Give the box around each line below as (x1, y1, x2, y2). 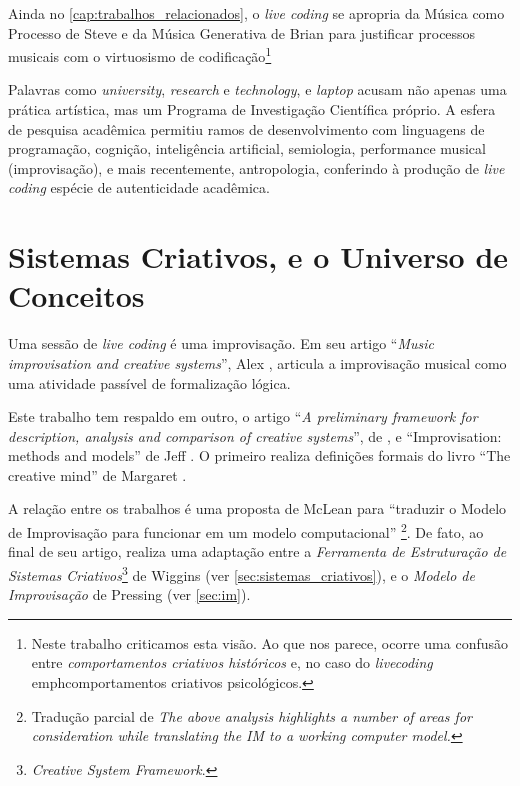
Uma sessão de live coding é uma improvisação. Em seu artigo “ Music (8, 333, 434, 354)
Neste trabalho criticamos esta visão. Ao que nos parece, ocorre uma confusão (31, 632, 509, 653)
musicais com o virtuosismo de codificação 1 (8, 43, 272, 66)
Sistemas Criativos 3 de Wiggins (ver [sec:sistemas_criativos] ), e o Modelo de (8, 561, 475, 585)
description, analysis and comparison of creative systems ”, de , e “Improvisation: (8, 425, 502, 446)
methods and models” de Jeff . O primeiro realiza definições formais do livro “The (8, 445, 511, 466)
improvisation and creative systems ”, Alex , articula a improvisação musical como (8, 352, 507, 373)
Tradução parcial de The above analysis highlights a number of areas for (31, 705, 472, 726)
